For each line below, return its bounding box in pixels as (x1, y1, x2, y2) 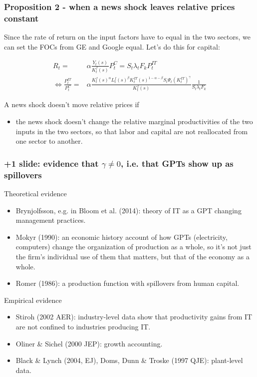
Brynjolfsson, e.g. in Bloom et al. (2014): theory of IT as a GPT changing (15, 205, 242, 215)
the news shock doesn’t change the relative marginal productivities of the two (15, 116, 253, 127)
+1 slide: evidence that (4, 157, 99, 169)
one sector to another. (15, 136, 83, 146)
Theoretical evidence (4, 188, 67, 198)
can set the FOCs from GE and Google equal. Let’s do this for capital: (4, 41, 220, 52)
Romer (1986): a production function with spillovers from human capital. (15, 278, 240, 288)
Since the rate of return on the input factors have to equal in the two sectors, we (4, 32, 251, 42)
